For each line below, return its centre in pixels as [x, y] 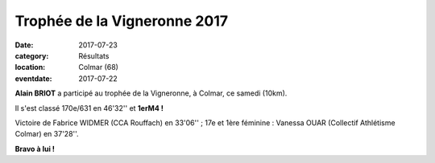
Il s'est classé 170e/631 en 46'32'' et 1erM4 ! [89, 108]
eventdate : [33, 78]
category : [32, 55]
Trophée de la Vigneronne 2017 [122, 21]
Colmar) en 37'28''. [47, 134]
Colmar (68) [98, 67]
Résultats [94, 55]
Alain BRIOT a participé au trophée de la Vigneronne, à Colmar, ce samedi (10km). [151, 93]
